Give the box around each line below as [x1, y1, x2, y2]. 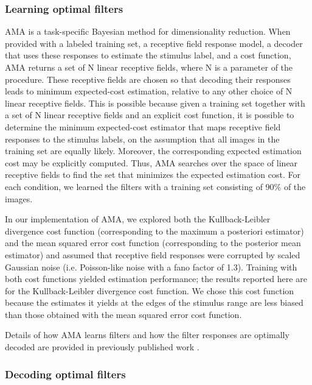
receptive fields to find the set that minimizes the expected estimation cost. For [5, 168, 300, 181]
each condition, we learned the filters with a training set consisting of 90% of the [5, 180, 306, 192]
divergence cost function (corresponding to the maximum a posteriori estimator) [5, 224, 304, 237]
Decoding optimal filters [5, 366, 126, 381]
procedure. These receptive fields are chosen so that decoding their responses [5, 72, 291, 85]
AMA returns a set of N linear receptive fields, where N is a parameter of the [5, 61, 293, 73]
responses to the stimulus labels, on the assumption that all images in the [5, 132, 280, 145]
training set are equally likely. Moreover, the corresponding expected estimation [5, 144, 302, 157]
